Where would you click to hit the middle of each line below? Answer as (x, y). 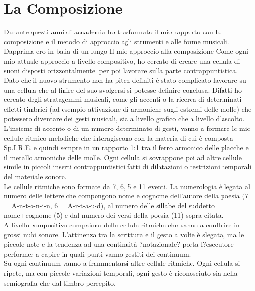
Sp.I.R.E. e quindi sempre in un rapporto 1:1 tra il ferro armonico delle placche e (126, 147)
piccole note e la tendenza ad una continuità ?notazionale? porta (101, 244)
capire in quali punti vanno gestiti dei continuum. (116, 253)
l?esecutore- (219, 244)
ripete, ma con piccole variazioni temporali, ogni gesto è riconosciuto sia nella (121, 273)
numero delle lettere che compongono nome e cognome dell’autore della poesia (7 (126, 196)
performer (19, 253)
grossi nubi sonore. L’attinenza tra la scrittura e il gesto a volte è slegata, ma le (124, 234)
